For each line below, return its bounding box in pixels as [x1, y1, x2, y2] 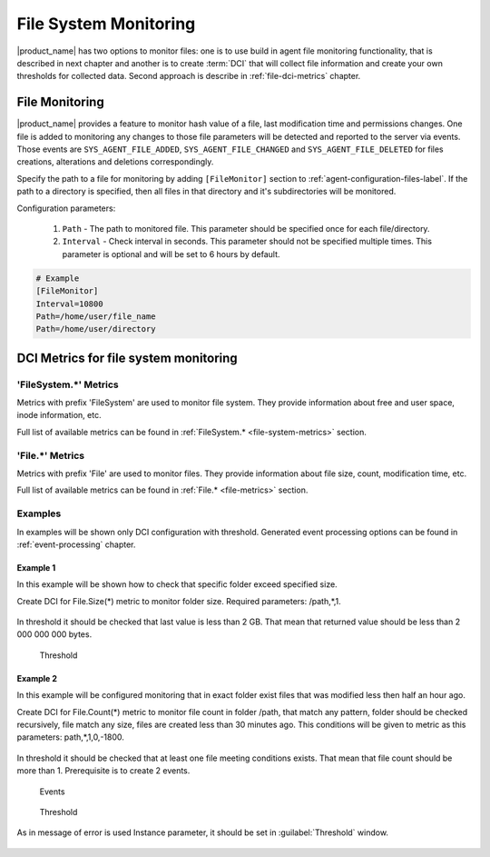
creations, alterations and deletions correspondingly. [16, 156, 214, 167]
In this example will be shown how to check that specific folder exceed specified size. [16, 579, 338, 590]
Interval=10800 [35, 298, 103, 309]
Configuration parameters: [16, 203, 116, 214]
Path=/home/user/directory [35, 324, 156, 334]
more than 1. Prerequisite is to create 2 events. [16, 765, 191, 776]
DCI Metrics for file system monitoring [16, 350, 238, 365]
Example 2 [16, 673, 58, 683]
